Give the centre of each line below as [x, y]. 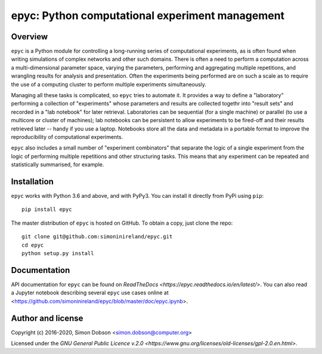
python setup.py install [58, 253]
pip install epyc [47, 209]
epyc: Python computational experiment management [148, 15]
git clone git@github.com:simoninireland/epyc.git [97, 237]
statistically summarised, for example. [58, 164]
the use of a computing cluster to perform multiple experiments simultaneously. [109, 84]
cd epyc [33, 245]
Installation [32, 181]
